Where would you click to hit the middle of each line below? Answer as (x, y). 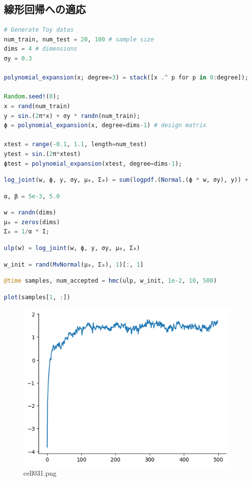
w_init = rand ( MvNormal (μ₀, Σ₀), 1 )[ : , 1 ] (74, 264)
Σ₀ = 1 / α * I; (27, 232)
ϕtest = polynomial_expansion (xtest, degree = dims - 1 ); (93, 164)
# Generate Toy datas (39, 30)
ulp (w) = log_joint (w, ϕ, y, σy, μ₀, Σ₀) (72, 248)
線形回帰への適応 (45, 9)
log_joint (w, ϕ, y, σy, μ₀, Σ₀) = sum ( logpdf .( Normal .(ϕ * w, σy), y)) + (126, 180)
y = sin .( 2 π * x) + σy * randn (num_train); (72, 116)
